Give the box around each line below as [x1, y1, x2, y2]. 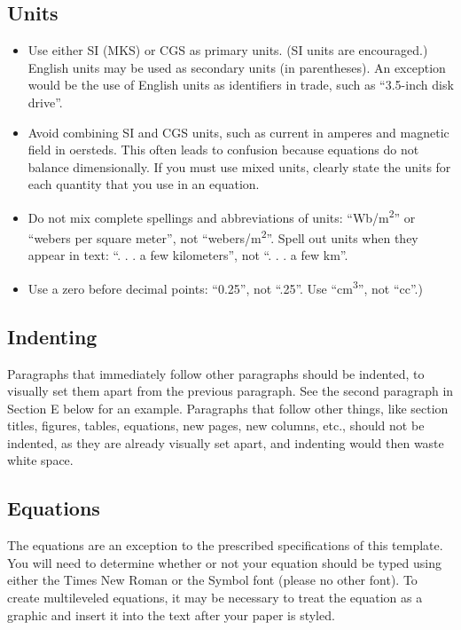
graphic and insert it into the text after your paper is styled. [7, 605, 335, 624]
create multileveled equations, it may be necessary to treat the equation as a [7, 588, 423, 607]
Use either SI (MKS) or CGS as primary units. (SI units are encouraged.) [27, 41, 428, 59]
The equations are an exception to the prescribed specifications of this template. [7, 536, 443, 555]
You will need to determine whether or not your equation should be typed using [7, 553, 441, 571]
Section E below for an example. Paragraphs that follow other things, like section [7, 398, 449, 417]
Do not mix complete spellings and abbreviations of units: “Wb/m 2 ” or [27, 205, 416, 226]
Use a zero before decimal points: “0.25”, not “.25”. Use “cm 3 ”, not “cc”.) [27, 277, 423, 297]
